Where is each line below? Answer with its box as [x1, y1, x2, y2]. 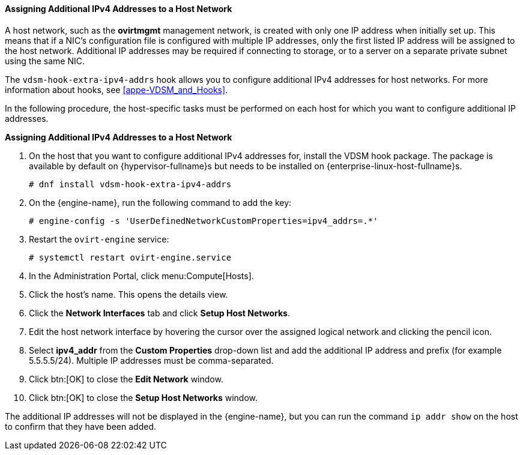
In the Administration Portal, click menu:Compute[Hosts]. [29, 270, 254, 281]
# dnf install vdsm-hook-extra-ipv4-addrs [29, 179, 232, 189]
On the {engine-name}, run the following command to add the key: [29, 197, 292, 208]
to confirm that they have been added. [5, 421, 156, 432]
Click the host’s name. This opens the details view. [29, 289, 228, 300]
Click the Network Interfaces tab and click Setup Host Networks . [29, 307, 290, 318]
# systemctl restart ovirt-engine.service [29, 252, 232, 262]
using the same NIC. [5, 55, 85, 66]
